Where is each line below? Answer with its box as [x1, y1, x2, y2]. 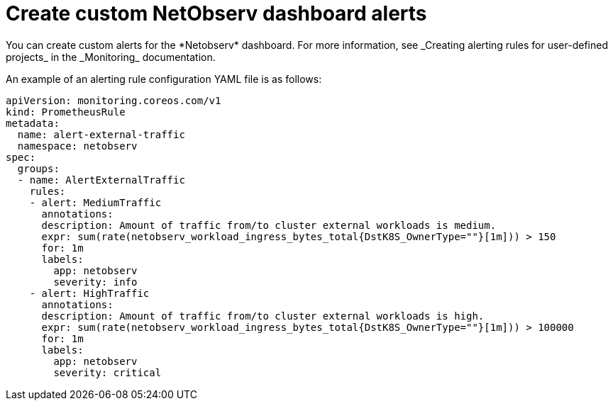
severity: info [53, 276, 138, 288]
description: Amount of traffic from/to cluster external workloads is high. [41, 310, 485, 322]
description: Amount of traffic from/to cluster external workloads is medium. [41, 219, 497, 231]
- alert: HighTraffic [29, 287, 150, 299]
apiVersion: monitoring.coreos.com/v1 [6, 94, 221, 106]
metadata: [6, 117, 60, 129]
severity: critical [53, 366, 162, 378]
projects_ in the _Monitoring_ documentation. [6, 50, 216, 63]
